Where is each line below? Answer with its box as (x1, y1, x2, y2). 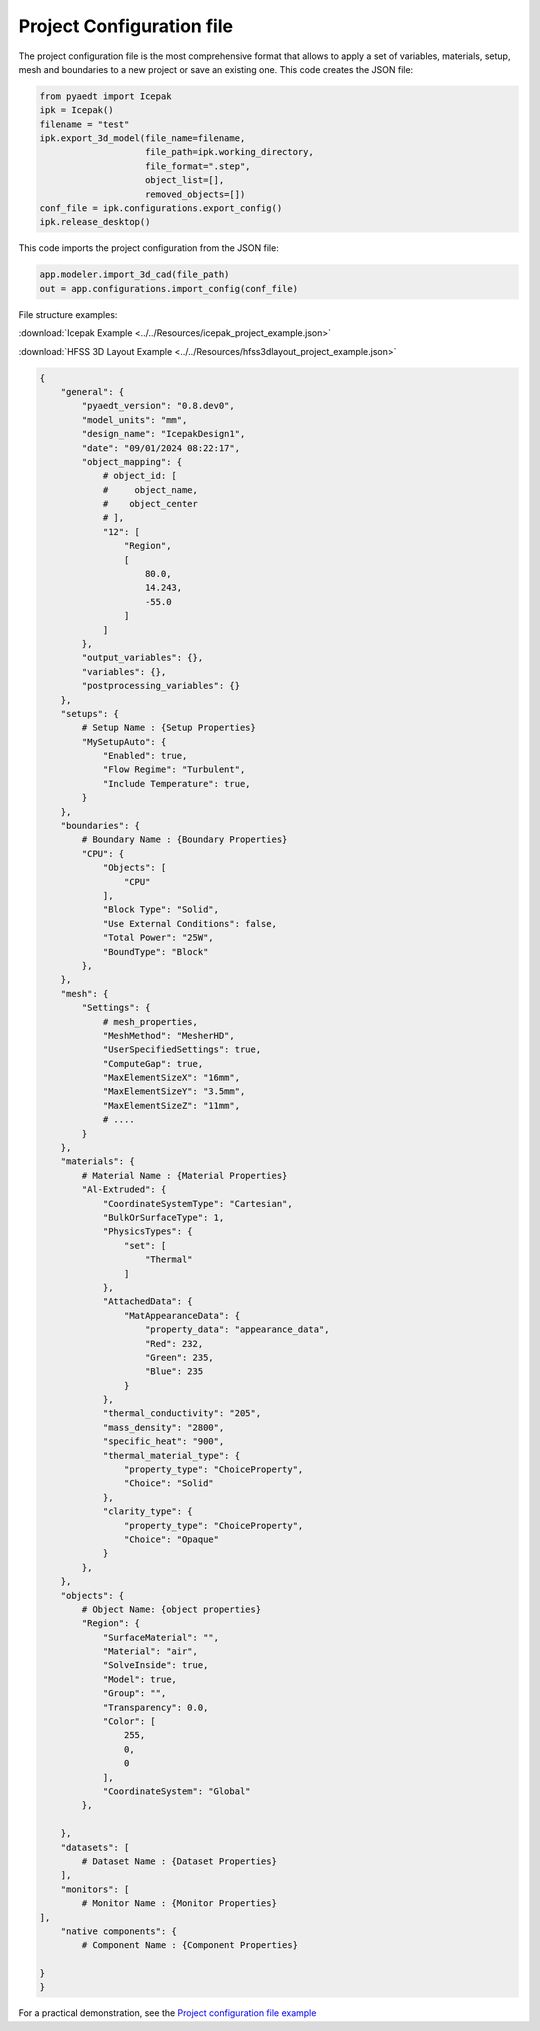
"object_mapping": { (81, 456, 183, 467)
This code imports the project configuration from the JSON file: (18, 242, 279, 254)
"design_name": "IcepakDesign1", (81, 428, 246, 440)
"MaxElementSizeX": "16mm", (102, 1072, 240, 1084)
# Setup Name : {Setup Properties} (81, 722, 257, 734)
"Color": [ (102, 1716, 157, 1727)
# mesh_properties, (102, 1016, 199, 1027)
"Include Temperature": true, (102, 778, 251, 789)
